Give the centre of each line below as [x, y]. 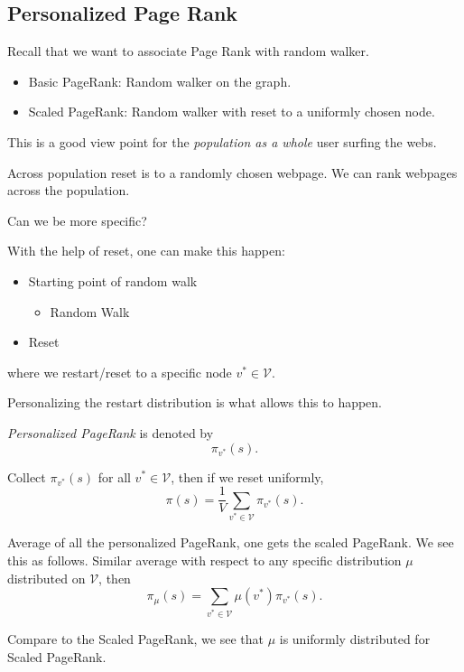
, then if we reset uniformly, [247, 476]
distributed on [46, 578]
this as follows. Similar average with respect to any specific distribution [204, 560]
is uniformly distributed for [355, 639]
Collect [27, 476]
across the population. [69, 190]
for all [114, 476]
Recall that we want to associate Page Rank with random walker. [188, 51]
